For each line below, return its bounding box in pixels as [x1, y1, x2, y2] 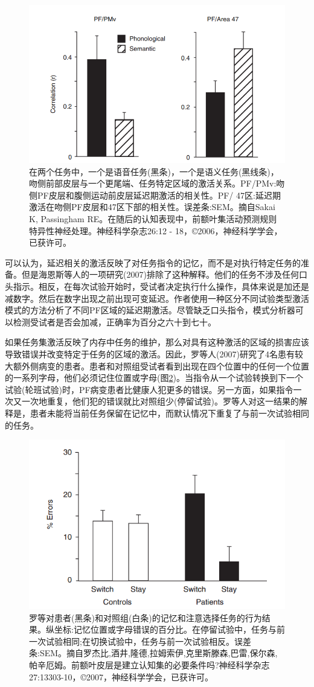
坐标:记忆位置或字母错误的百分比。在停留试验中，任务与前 [54, 623, 285, 636]
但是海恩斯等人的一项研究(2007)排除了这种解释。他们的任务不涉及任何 [21, 268, 299, 281]
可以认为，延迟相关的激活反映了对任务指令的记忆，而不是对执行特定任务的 [5, 256, 301, 269]
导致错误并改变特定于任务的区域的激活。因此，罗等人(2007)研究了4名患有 [5, 347, 295, 360]
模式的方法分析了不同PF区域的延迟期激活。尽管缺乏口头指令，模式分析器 [5, 304, 295, 316]
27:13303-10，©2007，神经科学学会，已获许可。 [29, 670, 214, 683]
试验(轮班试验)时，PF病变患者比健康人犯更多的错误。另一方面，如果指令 [5, 383, 293, 395]
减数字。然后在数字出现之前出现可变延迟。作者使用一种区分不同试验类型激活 [5, 292, 309, 304]
